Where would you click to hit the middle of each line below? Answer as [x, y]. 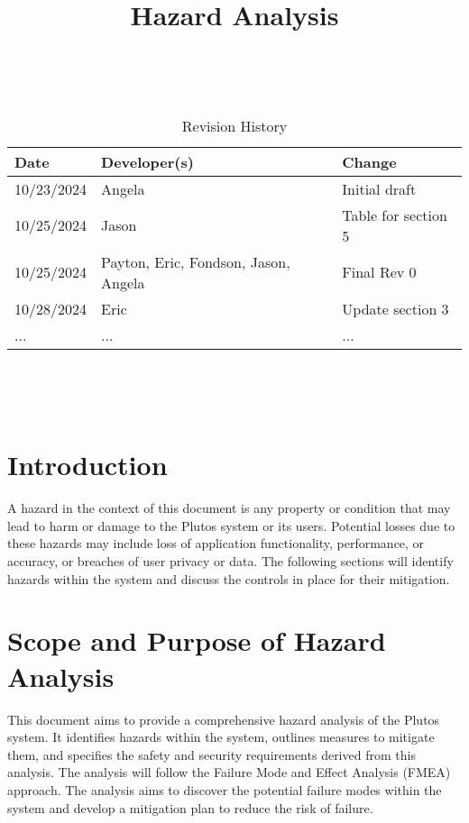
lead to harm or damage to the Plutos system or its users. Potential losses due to [231, 525]
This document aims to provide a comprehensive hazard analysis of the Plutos [224, 719]
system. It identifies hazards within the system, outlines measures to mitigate [221, 737]
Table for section [395, 215]
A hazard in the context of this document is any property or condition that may [229, 508]
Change [369, 161]
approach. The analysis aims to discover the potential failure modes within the [225, 789]
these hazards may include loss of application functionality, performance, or [216, 543]
